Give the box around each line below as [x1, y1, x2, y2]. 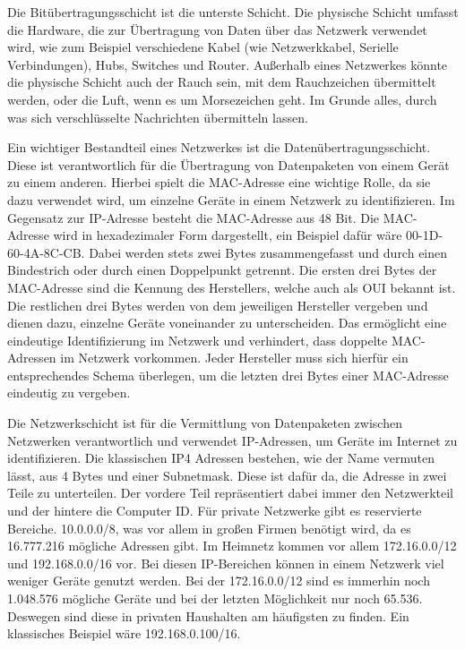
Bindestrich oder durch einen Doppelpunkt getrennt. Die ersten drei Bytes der [7, 260, 437, 279]
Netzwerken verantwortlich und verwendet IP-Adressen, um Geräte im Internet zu [7, 431, 458, 449]
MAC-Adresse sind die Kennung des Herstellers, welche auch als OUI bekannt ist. [7, 278, 456, 296]
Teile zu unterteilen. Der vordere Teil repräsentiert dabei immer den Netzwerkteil [7, 483, 453, 502]
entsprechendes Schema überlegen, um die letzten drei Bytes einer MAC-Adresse [7, 365, 449, 384]
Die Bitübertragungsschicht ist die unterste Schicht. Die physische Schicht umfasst [7, 3, 459, 21]
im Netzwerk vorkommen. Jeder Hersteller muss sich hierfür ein [60, 348, 409, 367]
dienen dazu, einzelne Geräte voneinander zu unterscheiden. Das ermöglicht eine [7, 313, 447, 332]
